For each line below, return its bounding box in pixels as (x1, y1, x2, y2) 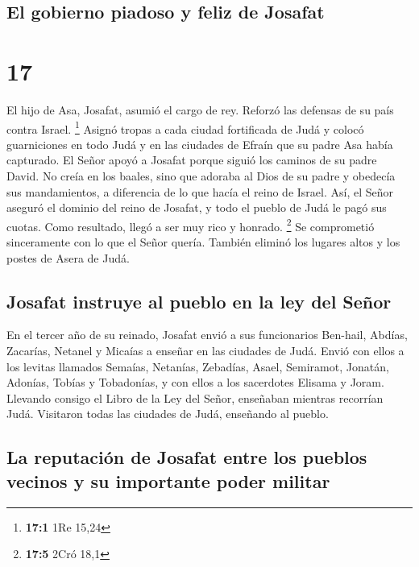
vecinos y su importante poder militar (6, 468, 330, 493)
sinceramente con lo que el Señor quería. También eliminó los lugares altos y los (6, 233, 400, 250)
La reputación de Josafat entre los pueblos (6, 445, 367, 470)
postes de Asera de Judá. (6, 249, 130, 266)
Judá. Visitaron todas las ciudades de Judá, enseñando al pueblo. (6, 405, 329, 422)
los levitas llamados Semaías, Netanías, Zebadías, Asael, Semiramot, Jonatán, (6, 358, 389, 375)
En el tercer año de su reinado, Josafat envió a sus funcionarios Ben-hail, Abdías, (6, 326, 408, 343)
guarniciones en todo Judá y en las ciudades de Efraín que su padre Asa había (6, 135, 393, 152)
